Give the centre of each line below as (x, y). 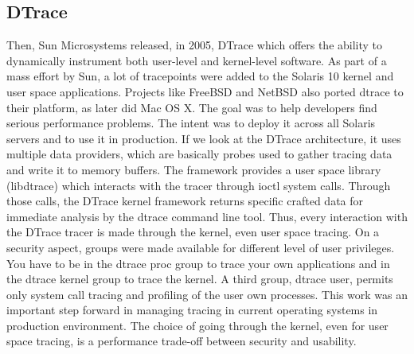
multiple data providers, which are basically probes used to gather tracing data (199, 154)
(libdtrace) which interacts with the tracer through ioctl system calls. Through (199, 185)
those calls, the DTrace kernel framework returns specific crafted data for (185, 201)
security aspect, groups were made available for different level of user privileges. (201, 247)
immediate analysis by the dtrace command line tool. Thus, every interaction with (207, 216)
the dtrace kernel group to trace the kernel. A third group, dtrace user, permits (200, 279)
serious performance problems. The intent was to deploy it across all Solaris (191, 123)
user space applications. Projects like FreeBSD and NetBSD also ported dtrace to (205, 91)
